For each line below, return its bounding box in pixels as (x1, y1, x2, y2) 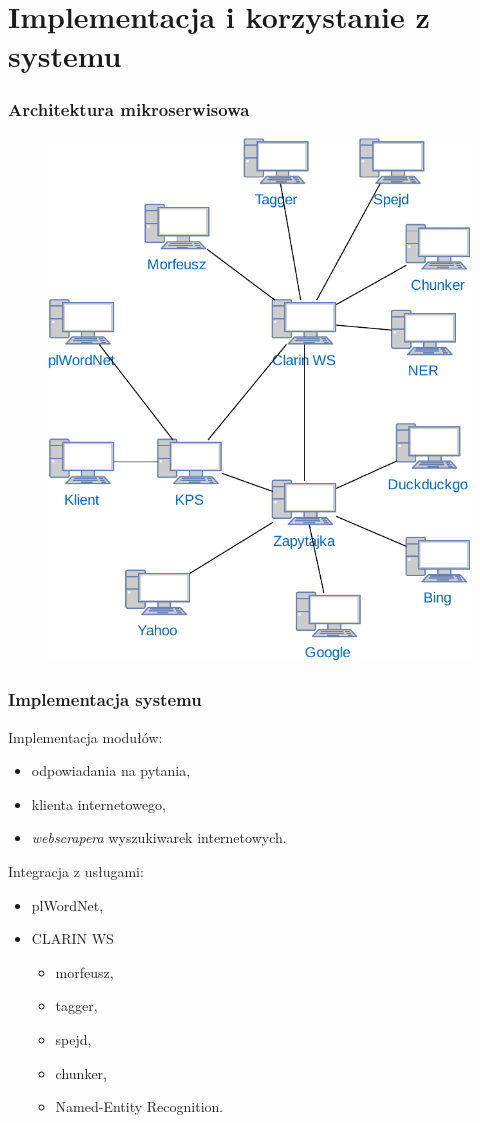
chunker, (55, 1062, 107, 1083)
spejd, (55, 1029, 92, 1050)
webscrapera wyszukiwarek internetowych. (31, 827, 287, 848)
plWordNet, (31, 894, 104, 915)
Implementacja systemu (8, 687, 202, 712)
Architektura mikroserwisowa (8, 97, 250, 122)
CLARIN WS (31, 928, 114, 949)
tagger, (55, 995, 98, 1016)
